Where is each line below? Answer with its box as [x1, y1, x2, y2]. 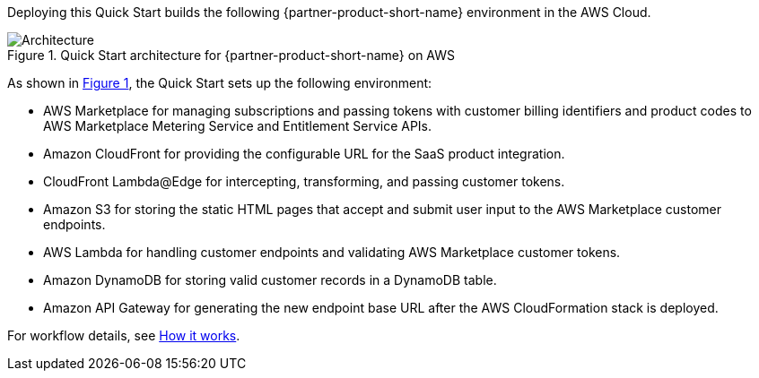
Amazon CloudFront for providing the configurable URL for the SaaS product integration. [43, 146, 565, 161]
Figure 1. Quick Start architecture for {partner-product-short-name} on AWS [7, 47, 456, 63]
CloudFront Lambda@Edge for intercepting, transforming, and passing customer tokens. [43, 174, 565, 189]
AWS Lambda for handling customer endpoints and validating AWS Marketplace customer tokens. [43, 245, 621, 260]
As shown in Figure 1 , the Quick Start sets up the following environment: [7, 75, 432, 90]
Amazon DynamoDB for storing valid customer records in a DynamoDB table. [43, 272, 497, 288]
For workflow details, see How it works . [7, 328, 240, 343]
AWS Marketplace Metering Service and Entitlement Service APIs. [43, 118, 432, 133]
